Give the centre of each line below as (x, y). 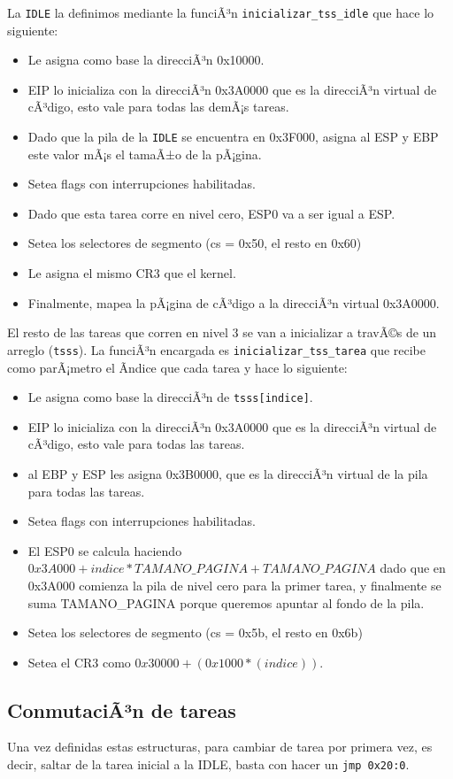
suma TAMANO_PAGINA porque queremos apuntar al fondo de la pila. (226, 602)
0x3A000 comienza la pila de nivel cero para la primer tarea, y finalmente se (234, 585)
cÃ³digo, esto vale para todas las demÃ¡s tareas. (158, 107)
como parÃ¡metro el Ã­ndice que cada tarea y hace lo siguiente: (177, 367)
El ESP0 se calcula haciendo (105, 550)
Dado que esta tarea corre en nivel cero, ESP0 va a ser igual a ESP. (211, 213)
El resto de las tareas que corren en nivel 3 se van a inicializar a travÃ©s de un (222, 332)
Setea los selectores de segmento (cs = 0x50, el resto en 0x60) (195, 243)
